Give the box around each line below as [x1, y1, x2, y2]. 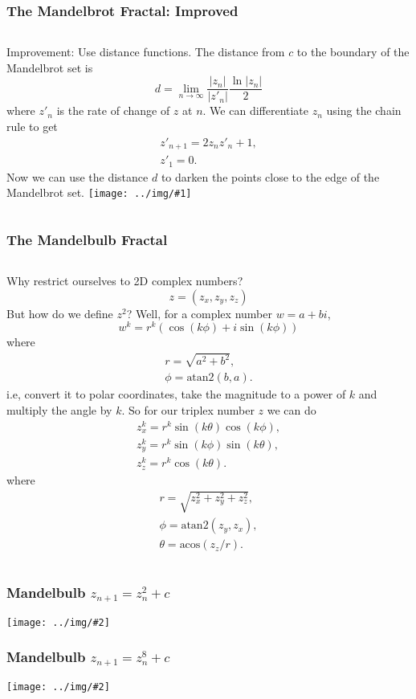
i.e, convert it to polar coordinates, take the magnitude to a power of [6, 386, 346, 403]
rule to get [6, 118, 58, 135]
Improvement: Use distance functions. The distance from [6, 43, 285, 60]
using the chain [326, 102, 402, 119]
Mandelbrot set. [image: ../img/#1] [6, 184, 192, 201]
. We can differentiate [202, 102, 309, 119]
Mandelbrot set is [6, 59, 93, 76]
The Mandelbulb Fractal [6, 229, 168, 249]
